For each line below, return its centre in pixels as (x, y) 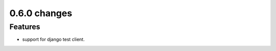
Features (25, 27)
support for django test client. (53, 39)
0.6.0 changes (41, 13)
